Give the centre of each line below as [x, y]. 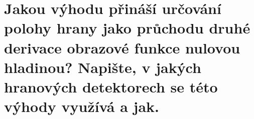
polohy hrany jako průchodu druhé [127, 28]
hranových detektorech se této [111, 86]
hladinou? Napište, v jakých [103, 67]
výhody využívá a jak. [82, 106]
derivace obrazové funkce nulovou [122, 47]
